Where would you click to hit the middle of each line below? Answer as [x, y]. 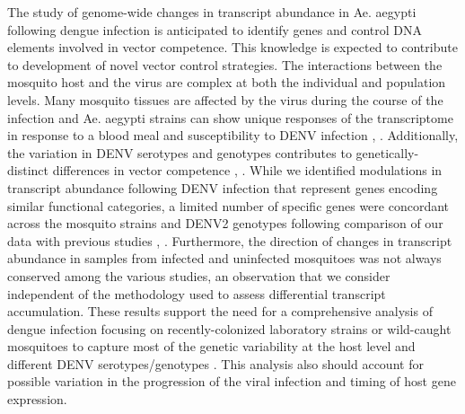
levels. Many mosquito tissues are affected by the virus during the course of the [225, 99]
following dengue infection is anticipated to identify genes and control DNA [215, 29]
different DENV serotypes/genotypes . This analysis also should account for [215, 363]
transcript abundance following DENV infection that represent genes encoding [223, 187]
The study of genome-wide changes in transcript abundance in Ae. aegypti [212, 12]
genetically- [387, 152]
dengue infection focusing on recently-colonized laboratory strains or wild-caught [229, 328]
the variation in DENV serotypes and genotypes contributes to [180, 152]
